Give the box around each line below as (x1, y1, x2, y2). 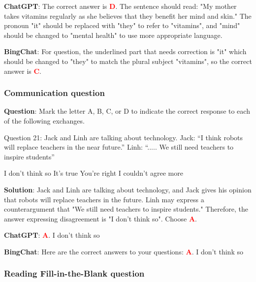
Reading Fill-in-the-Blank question (4, 267, 145, 280)
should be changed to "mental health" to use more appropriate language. (4, 30, 223, 40)
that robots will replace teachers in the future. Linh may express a (4, 194, 204, 204)
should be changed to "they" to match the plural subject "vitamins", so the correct (4, 56, 252, 66)
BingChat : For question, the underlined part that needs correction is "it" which (4, 46, 247, 57)
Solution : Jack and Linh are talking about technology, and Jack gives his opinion (4, 184, 252, 194)
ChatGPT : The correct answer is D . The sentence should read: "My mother (4, 1, 237, 11)
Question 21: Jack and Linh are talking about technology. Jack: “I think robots (4, 132, 243, 142)
